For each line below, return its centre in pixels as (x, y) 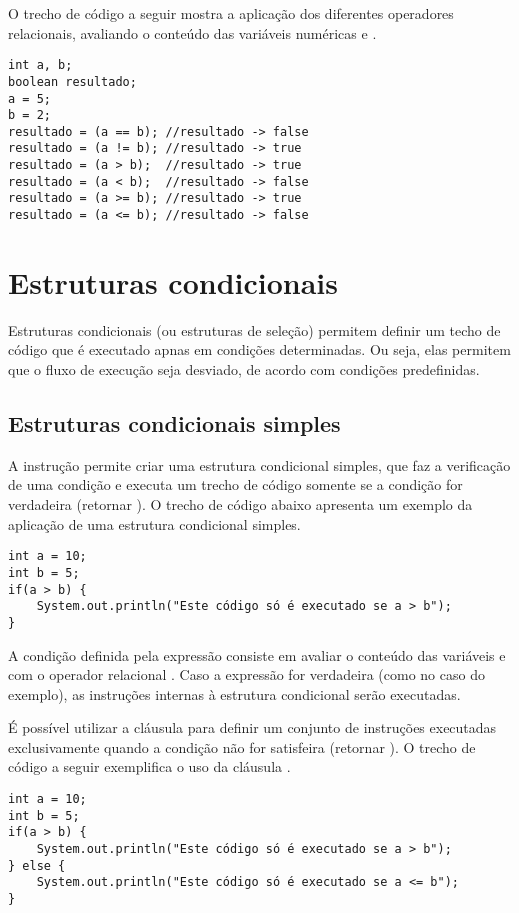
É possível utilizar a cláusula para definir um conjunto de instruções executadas (252, 727)
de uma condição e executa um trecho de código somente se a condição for (235, 484)
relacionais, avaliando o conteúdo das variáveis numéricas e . (192, 32)
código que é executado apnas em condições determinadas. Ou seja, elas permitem (259, 349)
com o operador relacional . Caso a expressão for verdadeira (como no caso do (246, 674)
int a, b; (40, 65)
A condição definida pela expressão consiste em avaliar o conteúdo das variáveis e (257, 654)
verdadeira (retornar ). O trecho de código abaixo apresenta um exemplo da (240, 504)
